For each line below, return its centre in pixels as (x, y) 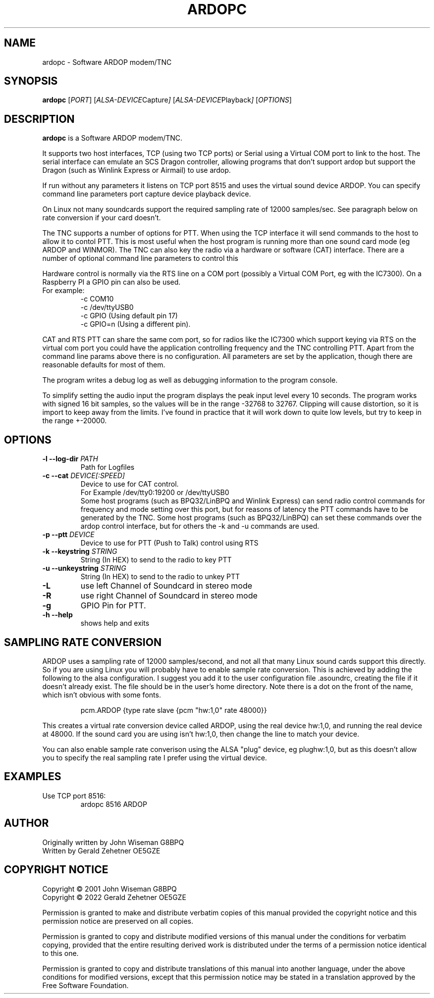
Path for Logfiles (108, 467)
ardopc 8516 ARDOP (114, 804)
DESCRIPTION (39, 119)
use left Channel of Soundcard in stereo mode (166, 586)
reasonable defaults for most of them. (104, 365)
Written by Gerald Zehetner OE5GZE (101, 850)
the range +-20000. (75, 421)
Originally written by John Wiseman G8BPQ (113, 842)
